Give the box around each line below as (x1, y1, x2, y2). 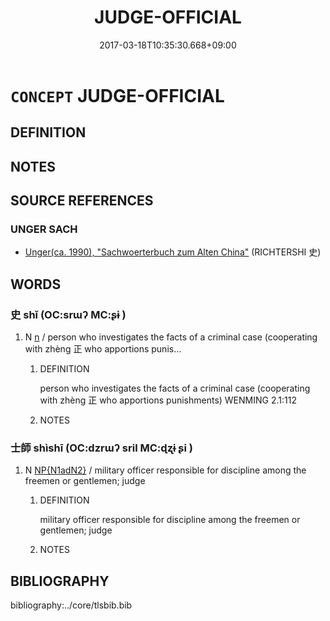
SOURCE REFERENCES (10, 192, 154, 210)
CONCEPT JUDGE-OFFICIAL (10, 84, 225, 107)
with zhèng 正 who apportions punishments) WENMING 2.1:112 (39, 394, 297, 406)
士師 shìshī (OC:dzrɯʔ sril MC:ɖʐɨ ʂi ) (10, 441, 193, 455)
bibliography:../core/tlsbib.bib (10, 599, 133, 611)
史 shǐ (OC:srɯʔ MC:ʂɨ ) (10, 307, 127, 321)
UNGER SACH (10, 222, 78, 236)
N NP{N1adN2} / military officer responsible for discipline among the (24, 464, 307, 476)
